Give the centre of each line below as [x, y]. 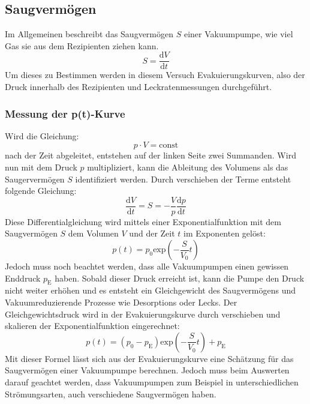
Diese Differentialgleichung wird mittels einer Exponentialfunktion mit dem [143, 221]
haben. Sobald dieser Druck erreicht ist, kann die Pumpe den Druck [180, 278]
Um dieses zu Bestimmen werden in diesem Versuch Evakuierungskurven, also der [155, 75]
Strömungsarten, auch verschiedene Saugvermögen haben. [111, 393]
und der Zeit [152, 233]
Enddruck [23, 278]
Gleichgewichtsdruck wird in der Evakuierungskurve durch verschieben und [143, 314]
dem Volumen [93, 233]
